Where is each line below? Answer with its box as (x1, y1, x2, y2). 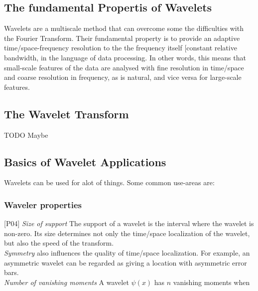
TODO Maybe (4, 129, 48, 140)
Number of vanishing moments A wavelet (4, 277, 129, 287)
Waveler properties (4, 198, 82, 211)
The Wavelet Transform (4, 106, 129, 121)
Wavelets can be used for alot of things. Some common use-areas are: (4, 177, 215, 188)
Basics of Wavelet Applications (4, 154, 166, 169)
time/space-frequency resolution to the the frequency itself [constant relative (4, 42, 237, 53)
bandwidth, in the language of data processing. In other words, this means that (4, 52, 246, 62)
